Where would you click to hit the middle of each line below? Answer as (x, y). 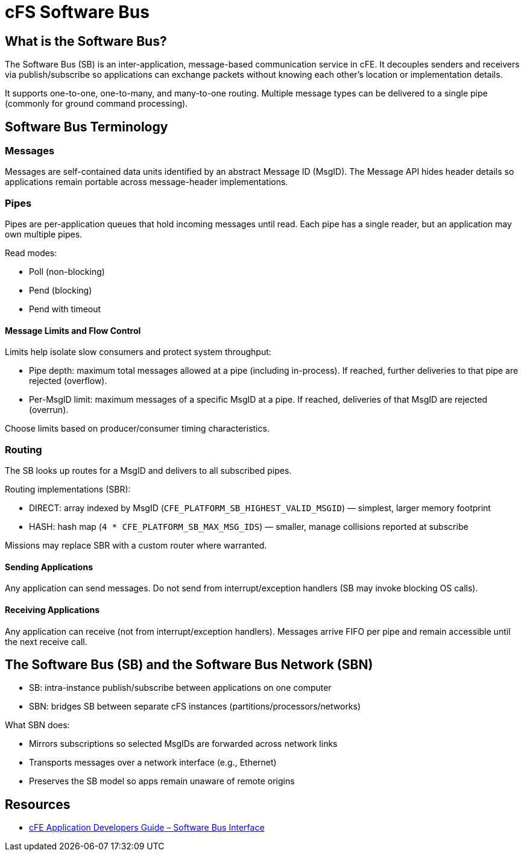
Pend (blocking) (61, 291)
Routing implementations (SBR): (68, 489)
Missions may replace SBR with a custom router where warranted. (136, 546)
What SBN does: (37, 725)
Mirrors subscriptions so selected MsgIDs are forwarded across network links (183, 744)
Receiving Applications (52, 609)
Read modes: (31, 253)
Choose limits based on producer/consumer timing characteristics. (137, 429)
